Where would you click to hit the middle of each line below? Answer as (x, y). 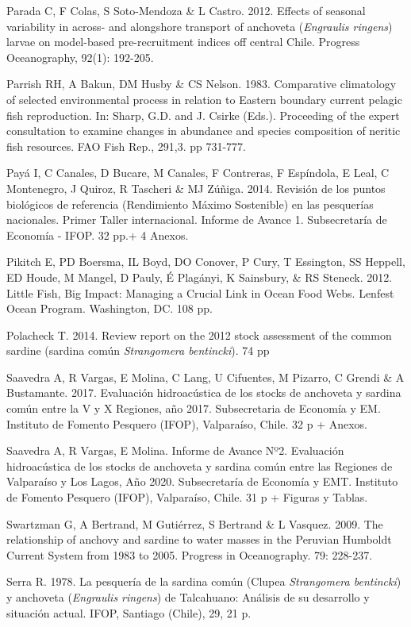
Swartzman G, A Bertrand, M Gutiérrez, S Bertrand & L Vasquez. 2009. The (195, 523)
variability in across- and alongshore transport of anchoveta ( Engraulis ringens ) (200, 26)
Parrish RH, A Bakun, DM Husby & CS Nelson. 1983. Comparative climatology (202, 84)
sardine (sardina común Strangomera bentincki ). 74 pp (138, 350)
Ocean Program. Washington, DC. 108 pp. (109, 308)
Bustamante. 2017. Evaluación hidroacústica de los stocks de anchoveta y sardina (204, 392)
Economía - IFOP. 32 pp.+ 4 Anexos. (98, 235)
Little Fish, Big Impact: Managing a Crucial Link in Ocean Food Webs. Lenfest (200, 292)
